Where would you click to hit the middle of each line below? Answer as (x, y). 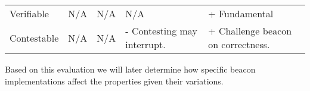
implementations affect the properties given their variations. (114, 81)
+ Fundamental (241, 13)
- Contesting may (161, 31)
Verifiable (29, 13)
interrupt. (145, 44)
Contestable (34, 37)
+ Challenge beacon (250, 31)
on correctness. (239, 44)
